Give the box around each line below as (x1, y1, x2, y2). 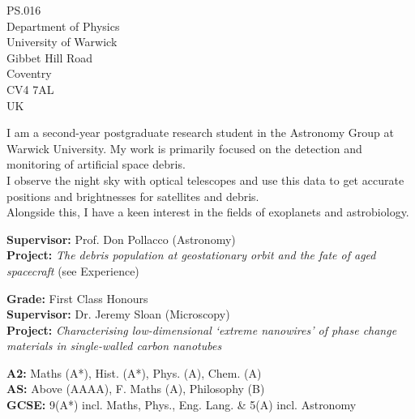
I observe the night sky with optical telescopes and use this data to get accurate (6, 171, 404, 188)
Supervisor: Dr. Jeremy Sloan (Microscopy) (6, 306, 230, 323)
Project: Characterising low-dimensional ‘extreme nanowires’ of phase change (6, 321, 397, 338)
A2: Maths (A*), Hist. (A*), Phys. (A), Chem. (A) (6, 364, 262, 381)
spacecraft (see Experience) (6, 262, 139, 279)
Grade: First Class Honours (6, 289, 148, 306)
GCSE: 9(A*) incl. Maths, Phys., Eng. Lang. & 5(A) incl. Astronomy (6, 396, 357, 413)
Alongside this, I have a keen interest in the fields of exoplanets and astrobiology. (6, 203, 409, 220)
